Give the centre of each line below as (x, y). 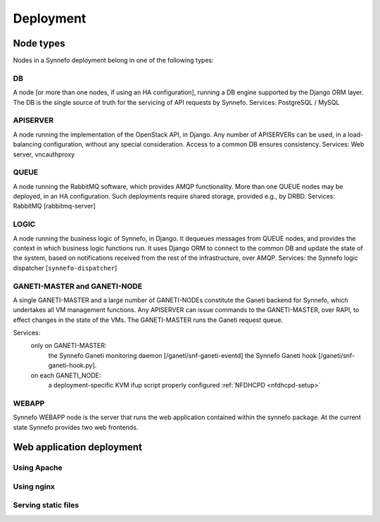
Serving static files (46, 505)
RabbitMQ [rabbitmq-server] (55, 206)
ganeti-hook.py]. (72, 366)
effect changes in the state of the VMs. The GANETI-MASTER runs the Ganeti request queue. (148, 320)
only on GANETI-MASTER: (69, 346)
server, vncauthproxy (44, 154)
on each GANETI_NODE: (66, 375)
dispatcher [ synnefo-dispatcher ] (65, 268)
